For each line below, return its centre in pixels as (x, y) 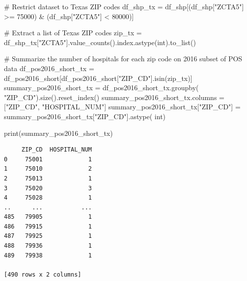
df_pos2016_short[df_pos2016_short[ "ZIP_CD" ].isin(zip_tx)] (98, 78)
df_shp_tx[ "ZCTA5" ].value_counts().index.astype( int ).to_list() (100, 42)
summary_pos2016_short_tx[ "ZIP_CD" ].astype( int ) (85, 116)
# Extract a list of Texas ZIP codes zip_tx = (73, 33)
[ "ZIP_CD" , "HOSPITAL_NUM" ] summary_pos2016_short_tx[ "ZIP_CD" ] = (122, 107)
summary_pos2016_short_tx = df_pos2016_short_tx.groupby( (101, 88)
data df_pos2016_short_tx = (49, 68)
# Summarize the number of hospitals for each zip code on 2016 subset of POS (123, 59)
